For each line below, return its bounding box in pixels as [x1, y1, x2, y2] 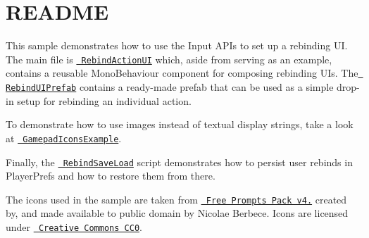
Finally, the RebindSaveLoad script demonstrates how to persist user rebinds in [6, 154, 353, 169]
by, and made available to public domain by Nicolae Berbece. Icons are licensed [6, 206, 349, 220]
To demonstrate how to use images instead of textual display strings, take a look [6, 117, 354, 132]
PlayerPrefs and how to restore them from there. [6, 168, 215, 183]
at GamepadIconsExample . [6, 130, 122, 145]
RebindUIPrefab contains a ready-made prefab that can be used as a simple [6, 80, 334, 94]
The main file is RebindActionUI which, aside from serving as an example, [6, 51, 332, 66]
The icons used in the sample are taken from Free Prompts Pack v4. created [6, 192, 347, 206]
